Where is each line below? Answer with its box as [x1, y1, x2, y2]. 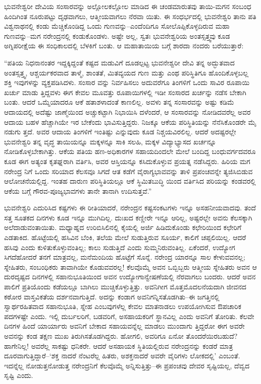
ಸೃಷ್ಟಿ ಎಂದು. [4, 370, 33, 380]
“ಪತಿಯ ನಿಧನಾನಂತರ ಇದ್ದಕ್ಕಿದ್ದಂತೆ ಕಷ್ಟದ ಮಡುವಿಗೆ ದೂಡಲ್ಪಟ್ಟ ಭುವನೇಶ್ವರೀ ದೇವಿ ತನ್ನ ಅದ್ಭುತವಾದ [4, 57, 235, 67]
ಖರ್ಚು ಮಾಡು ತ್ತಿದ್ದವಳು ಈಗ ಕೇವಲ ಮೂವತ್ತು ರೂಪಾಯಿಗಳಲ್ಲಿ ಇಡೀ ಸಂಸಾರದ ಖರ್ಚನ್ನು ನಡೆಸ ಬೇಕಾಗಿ [4, 87, 246, 97]
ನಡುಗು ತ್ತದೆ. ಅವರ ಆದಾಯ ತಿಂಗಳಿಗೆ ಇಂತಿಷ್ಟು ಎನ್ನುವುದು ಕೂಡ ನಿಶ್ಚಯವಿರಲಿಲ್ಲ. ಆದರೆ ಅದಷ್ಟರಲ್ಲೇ [4, 126, 236, 137]
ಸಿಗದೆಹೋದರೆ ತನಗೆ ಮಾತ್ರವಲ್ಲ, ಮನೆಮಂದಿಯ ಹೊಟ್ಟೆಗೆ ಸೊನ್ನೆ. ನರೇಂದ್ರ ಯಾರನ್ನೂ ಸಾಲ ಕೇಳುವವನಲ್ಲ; [4, 252, 245, 262]
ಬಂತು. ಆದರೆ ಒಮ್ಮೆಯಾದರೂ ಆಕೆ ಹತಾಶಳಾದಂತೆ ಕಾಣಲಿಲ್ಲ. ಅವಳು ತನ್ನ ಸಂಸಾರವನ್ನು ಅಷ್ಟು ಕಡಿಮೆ [4, 97, 234, 107]
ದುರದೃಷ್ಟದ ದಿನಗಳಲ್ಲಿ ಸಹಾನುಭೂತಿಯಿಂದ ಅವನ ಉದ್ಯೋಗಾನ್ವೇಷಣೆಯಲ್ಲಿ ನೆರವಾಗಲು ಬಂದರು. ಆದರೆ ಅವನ [4, 271, 256, 282]
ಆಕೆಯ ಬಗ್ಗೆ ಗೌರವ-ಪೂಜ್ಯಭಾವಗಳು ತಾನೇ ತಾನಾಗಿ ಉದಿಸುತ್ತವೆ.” [4, 185, 152, 196]
